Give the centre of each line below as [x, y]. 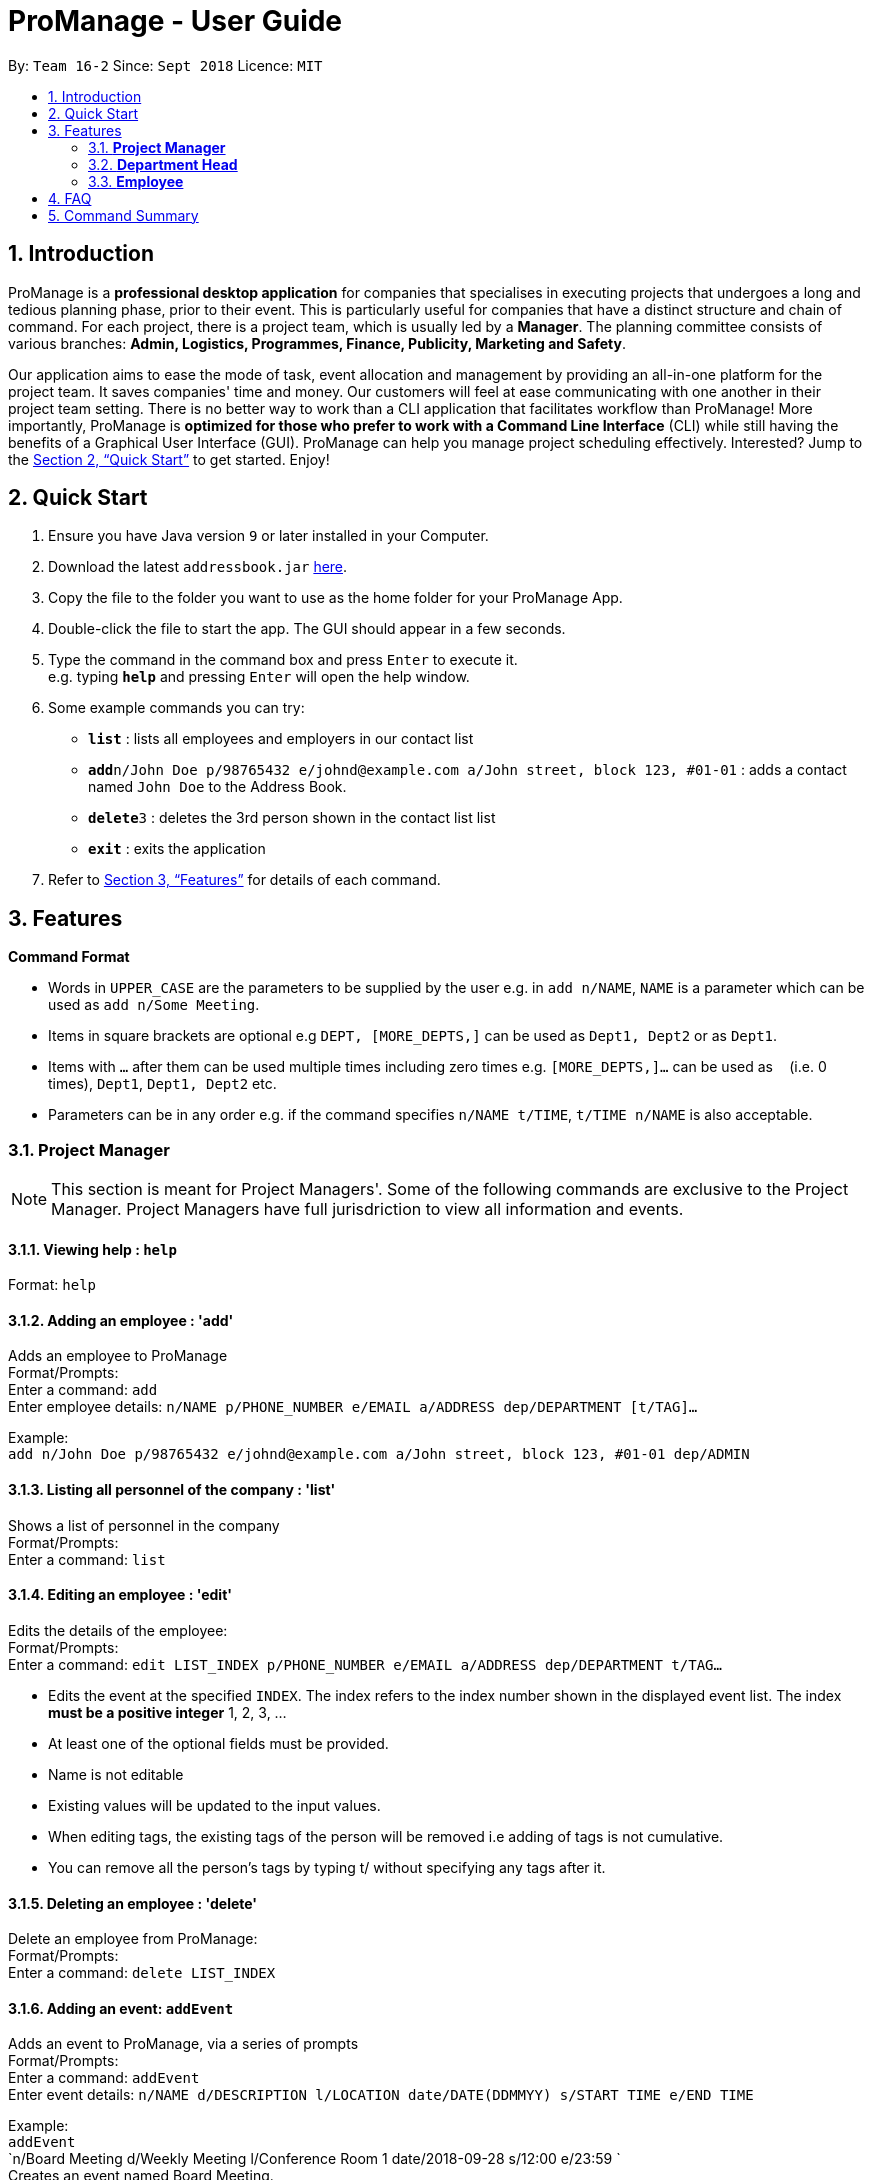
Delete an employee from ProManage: [133, 1939]
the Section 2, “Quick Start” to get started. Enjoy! [169, 459]
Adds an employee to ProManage [118, 1356]
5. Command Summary [123, 215]
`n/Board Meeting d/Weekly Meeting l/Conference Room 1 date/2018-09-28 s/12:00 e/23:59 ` [314, 2159]
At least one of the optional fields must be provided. [218, 1743]
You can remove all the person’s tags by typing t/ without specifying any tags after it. [327, 1867]
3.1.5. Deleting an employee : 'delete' [133, 1903]
